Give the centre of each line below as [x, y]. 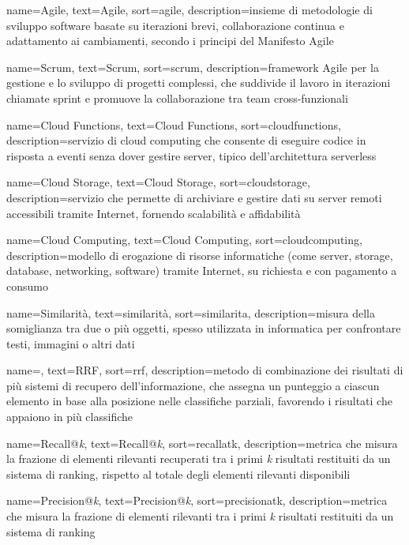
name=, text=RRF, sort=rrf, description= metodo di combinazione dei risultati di [205, 370]
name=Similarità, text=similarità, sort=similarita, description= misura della [191, 312]
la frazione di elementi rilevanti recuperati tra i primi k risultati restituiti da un [199, 459]
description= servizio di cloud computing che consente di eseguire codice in [186, 140]
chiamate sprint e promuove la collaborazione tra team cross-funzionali [177, 98]
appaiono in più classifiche [70, 417]
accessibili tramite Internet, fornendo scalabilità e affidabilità [154, 213]
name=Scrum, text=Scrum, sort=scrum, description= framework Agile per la [193, 67]
